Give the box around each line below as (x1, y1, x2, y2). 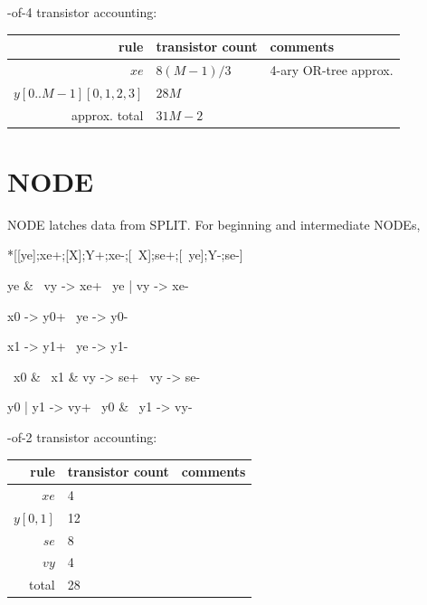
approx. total (71, 105, 144, 124)
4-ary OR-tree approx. (270, 60, 394, 79)
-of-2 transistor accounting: (7, 428, 157, 446)
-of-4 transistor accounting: (7, 3, 157, 21)
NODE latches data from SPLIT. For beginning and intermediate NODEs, (7, 214, 421, 233)
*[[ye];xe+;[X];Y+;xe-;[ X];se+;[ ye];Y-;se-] (7, 245, 243, 264)
